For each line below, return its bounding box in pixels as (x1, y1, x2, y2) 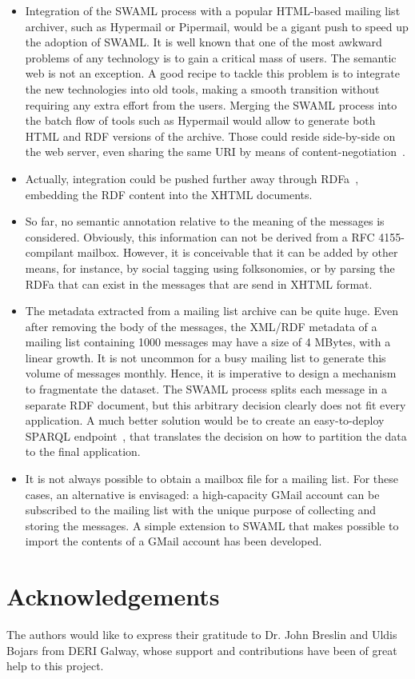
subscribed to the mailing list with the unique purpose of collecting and (25, 501, 377, 518)
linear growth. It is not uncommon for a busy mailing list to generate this (25, 349, 386, 365)
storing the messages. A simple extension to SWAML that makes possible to (25, 517, 399, 533)
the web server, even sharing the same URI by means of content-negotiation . (25, 143, 405, 160)
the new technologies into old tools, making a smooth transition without (25, 80, 380, 97)
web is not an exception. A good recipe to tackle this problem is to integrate (25, 65, 400, 82)
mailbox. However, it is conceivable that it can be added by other (77, 244, 398, 261)
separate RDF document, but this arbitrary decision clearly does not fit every (25, 396, 406, 413)
